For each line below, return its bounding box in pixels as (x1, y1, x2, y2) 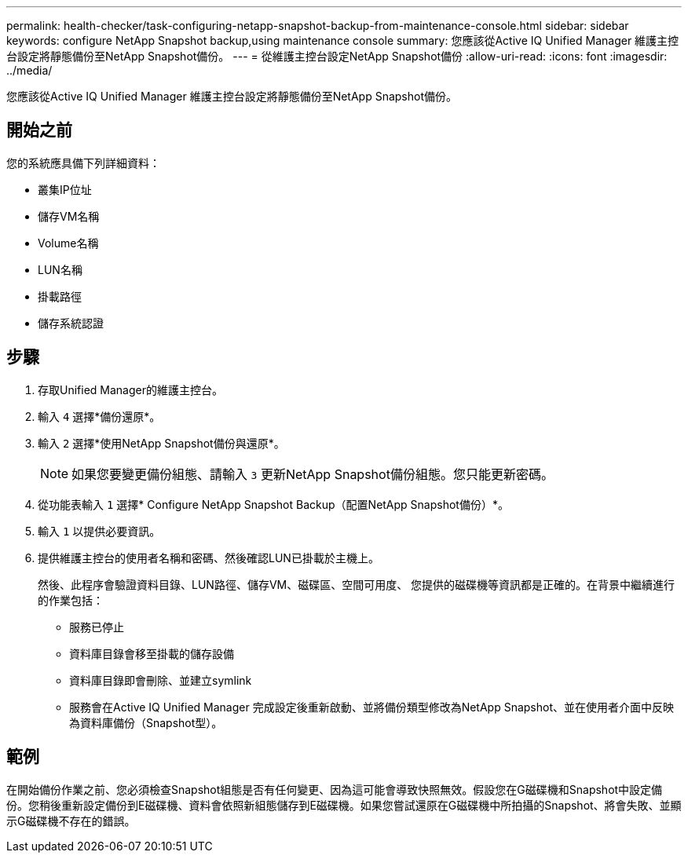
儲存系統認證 (38, 316, 104, 330)
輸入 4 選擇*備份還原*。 (38, 409, 161, 423)
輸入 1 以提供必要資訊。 (38, 524, 161, 538)
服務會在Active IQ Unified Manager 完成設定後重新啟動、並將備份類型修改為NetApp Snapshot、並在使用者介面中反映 (69, 700, 675, 714)
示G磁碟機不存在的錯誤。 (6, 813, 136, 828)
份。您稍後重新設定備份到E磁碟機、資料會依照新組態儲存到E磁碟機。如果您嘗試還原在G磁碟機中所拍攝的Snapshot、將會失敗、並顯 (6, 798, 682, 812)
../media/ (6, 64, 53, 77)
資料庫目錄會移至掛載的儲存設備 (69, 646, 234, 660)
